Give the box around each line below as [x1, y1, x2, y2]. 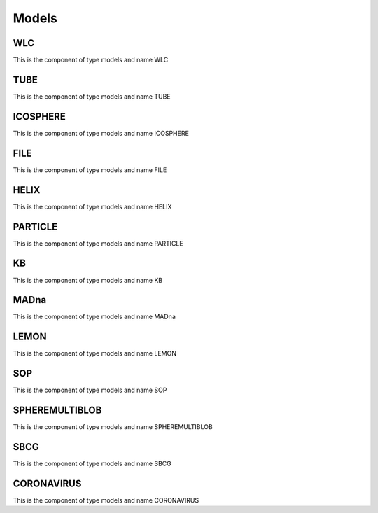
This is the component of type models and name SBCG [13, 459, 171, 468]
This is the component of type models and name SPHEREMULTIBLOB [13, 423, 213, 431]
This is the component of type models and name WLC [13, 56, 169, 64]
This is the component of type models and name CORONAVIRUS [13, 496, 199, 504]
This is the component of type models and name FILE [13, 165, 167, 174]
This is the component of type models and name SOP [13, 386, 167, 395]
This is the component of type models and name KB [13, 276, 163, 284]
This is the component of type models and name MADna [13, 312, 176, 321]
